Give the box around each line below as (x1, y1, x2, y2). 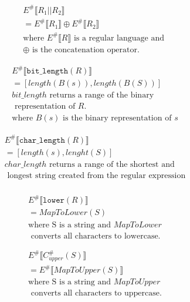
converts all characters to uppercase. (30, 289, 162, 298)
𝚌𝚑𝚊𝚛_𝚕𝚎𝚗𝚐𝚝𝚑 (19, 136, 65, 145)
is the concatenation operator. (32, 45, 140, 54)
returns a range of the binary (49, 91, 154, 100)
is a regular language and (73, 33, 165, 42)
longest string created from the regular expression (7, 171, 186, 180)
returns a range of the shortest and (49, 160, 175, 169)
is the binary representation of (63, 114, 172, 123)
